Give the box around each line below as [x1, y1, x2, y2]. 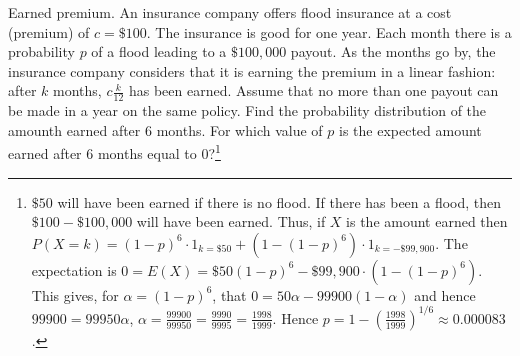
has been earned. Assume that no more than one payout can [128, 80, 499, 101]
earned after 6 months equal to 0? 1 [8, 140, 221, 164]
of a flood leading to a [91, 41, 227, 62]
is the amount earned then [346, 211, 508, 232]
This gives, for [31, 284, 119, 305]
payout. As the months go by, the [290, 41, 496, 62]
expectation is [31, 259, 117, 280]
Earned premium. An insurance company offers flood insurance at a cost [8, 2, 452, 22]
